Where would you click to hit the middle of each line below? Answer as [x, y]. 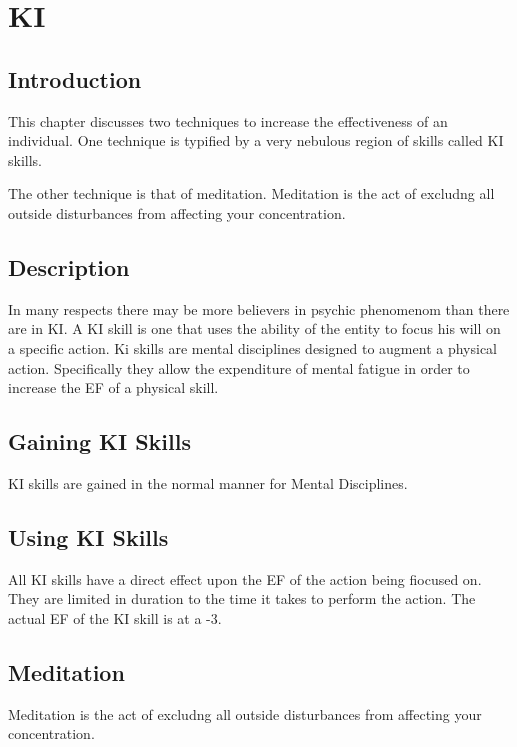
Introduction [75, 78]
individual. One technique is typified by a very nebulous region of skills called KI [256, 140]
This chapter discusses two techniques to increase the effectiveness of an [228, 120]
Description [69, 266]
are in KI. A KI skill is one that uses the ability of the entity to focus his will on [254, 328]
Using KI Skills [88, 536]
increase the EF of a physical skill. [113, 387]
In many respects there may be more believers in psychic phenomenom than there [259, 308]
